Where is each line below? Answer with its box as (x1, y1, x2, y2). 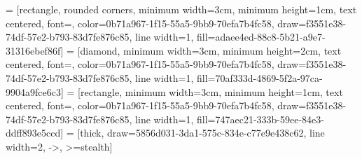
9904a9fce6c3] (6, 84, 64, 99)
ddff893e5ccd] (6, 125, 64, 140)
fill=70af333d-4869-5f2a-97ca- (197, 70, 323, 85)
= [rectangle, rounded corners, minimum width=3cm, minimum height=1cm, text (6, 2, 357, 16)
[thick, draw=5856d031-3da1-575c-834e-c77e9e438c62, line (77, 125, 325, 140)
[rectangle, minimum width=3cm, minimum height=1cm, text (78, 84, 343, 99)
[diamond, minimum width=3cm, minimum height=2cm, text (77, 43, 342, 57)
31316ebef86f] (6, 43, 64, 57)
